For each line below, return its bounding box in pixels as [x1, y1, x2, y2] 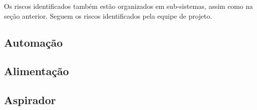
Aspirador [4, 92, 56, 108]
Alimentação [4, 63, 69, 79]
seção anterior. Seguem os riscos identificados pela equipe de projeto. [4, 10, 212, 21]
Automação [4, 34, 63, 50]
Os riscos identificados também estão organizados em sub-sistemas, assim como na [4, 1, 253, 11]
